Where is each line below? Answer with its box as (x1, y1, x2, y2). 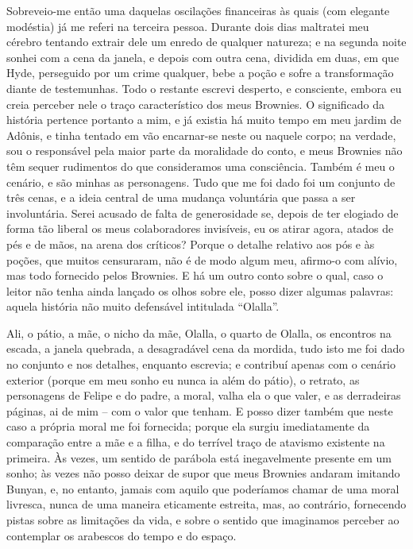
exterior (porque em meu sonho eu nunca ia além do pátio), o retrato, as (6, 371, 360, 388)
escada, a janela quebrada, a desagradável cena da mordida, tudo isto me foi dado (6, 340, 405, 357)
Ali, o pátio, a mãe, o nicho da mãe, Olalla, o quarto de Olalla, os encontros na (6, 324, 392, 341)
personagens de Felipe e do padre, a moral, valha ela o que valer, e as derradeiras (6, 387, 401, 404)
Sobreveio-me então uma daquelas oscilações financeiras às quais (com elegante (6, 2, 390, 18)
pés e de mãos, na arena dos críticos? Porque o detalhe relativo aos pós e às (6, 235, 375, 252)
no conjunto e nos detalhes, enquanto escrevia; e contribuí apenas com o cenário (6, 356, 396, 373)
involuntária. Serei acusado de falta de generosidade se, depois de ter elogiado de (6, 204, 399, 221)
